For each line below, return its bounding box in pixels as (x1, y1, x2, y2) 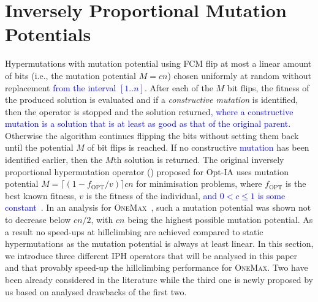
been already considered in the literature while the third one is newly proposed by (5, 273, 313, 285)
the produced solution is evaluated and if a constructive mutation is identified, (5, 93, 298, 106)
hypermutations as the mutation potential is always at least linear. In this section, (5, 237, 314, 250)
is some (257, 189, 286, 202)
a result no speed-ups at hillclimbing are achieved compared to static (5, 225, 263, 238)
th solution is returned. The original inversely (113, 153, 284, 166)
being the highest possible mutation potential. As (127, 213, 313, 226)
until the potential (5, 141, 74, 154)
